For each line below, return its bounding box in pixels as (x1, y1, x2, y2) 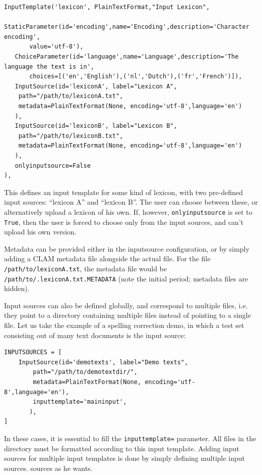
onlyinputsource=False (15, 162, 91, 169)
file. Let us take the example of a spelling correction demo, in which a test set (4, 320, 244, 330)
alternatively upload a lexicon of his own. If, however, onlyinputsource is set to (4, 206, 252, 217)
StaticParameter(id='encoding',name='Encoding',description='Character (4, 23, 249, 31)
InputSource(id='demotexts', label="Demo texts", (18, 358, 188, 366)
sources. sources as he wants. (4, 462, 93, 473)
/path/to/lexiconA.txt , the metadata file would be (4, 263, 167, 273)
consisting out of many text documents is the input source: (4, 329, 186, 340)
